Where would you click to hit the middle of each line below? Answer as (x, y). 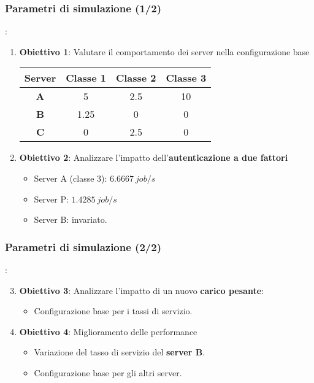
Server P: (51, 199)
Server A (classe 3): (71, 178)
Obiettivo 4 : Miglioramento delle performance (108, 331)
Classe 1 (86, 78)
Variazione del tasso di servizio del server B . (120, 352)
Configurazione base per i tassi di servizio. (113, 311)
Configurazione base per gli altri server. (108, 372)
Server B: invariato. (71, 219)
